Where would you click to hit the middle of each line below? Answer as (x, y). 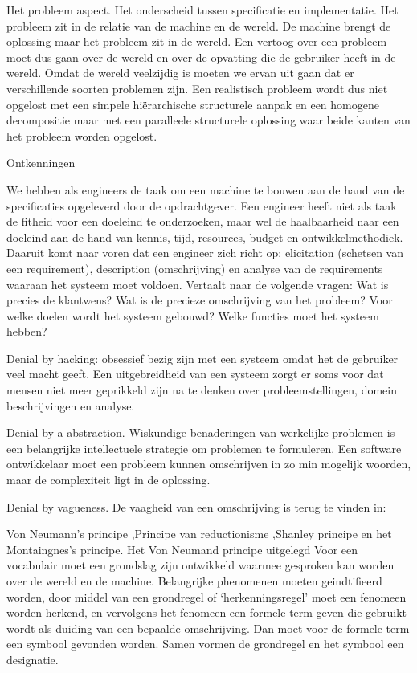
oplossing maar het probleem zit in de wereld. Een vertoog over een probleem (197, 41)
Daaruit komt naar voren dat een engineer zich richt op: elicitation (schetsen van (205, 253)
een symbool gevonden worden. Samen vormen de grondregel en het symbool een (205, 644)
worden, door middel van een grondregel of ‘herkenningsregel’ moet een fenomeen (206, 596)
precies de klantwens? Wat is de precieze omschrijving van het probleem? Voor (200, 300)
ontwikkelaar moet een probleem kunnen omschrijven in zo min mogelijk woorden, (209, 464)
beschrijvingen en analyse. (71, 405)
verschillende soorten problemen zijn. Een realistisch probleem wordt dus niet (197, 88)
